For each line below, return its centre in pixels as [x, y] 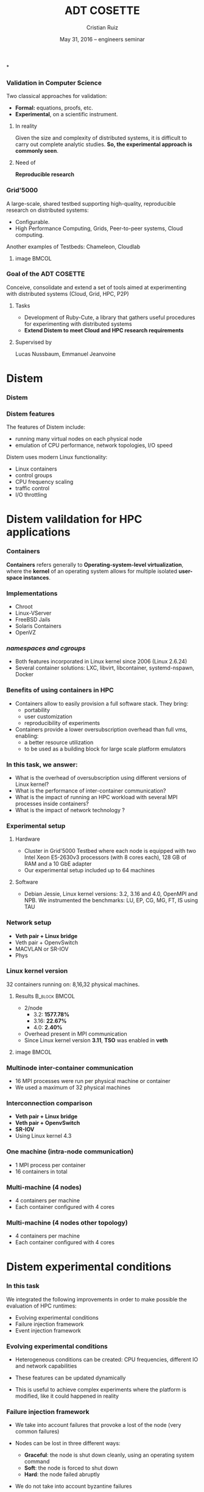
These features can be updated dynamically [70, 1378]
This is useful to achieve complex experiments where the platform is [101, 1390]
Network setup [29, 923]
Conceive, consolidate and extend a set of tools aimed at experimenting [97, 287]
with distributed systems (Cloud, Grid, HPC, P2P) [68, 293]
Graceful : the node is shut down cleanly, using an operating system [109, 1455]
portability [37, 710]
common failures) [37, 1432]
